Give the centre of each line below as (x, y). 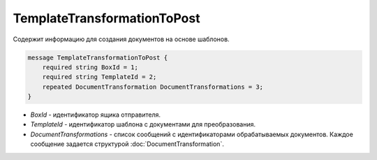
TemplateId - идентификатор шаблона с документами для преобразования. (143, 124)
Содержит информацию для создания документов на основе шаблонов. (121, 39)
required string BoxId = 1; (90, 67)
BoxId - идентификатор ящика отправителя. (95, 115)
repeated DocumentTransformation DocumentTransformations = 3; (153, 87)
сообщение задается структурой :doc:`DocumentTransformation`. (127, 144)
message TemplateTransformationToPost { (97, 57)
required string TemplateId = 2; (99, 77)
